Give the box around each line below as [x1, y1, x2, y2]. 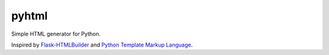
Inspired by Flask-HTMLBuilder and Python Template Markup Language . [11, 41, 193, 48]
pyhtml [11, 9, 48, 22]
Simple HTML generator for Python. [11, 30, 101, 37]
